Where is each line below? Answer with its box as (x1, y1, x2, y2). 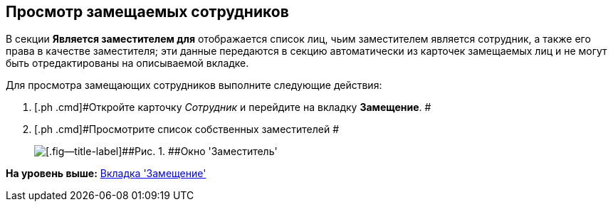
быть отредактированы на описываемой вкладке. (6, 57, 249, 70)
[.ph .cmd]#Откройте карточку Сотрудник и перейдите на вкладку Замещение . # (34, 101, 431, 114)
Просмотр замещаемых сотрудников (6, 3, 289, 21)
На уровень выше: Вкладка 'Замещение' (6, 167, 206, 180)
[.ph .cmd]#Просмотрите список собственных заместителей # (34, 123, 340, 136)
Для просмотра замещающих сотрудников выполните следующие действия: (6, 79, 382, 92)
